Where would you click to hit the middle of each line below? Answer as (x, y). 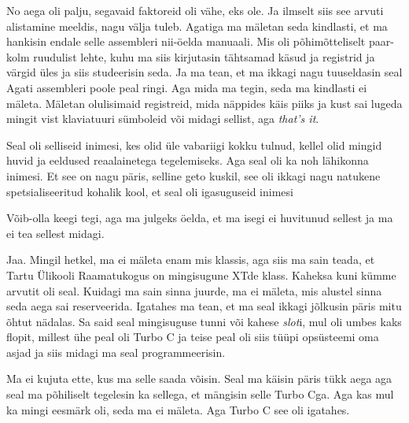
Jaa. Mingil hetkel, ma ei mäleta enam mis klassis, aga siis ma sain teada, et (191, 260)
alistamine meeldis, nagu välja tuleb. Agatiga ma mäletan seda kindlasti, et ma (197, 26)
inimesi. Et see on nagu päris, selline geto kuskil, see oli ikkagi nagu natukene (193, 175)
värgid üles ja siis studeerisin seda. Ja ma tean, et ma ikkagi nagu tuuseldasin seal (204, 72)
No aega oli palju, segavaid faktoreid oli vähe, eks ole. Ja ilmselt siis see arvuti (195, 10)
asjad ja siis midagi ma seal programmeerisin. (116, 352)
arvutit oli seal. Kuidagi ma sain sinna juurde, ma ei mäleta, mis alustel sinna (194, 290)
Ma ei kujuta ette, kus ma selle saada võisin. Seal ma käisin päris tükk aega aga (199, 378)
